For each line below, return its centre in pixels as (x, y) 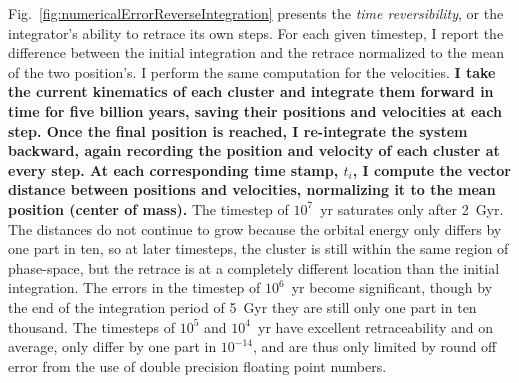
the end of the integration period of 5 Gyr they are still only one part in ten (242, 306)
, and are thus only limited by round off (375, 346)
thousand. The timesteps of (92, 326)
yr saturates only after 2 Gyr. (412, 208)
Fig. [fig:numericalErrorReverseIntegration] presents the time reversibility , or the (256, 13)
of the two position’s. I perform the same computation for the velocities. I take (252, 71)
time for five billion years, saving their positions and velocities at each (255, 110)
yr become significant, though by (392, 287)
